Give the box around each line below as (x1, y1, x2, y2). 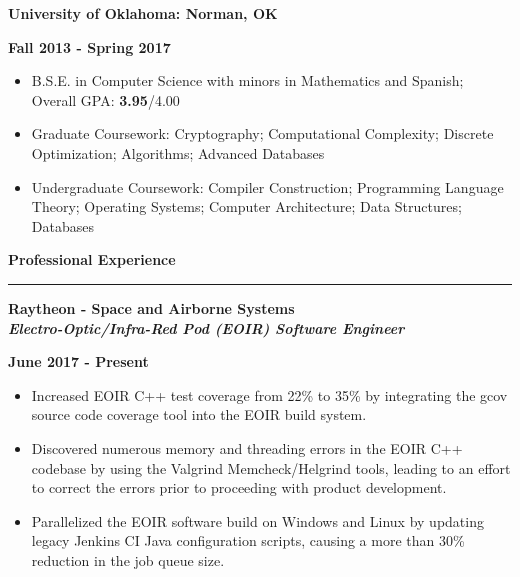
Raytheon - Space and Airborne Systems (8, 297, 295, 318)
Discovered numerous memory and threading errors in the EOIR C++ (31, 437, 463, 458)
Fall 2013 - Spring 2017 (8, 36, 171, 57)
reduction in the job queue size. (31, 549, 225, 570)
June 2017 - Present (8, 351, 149, 372)
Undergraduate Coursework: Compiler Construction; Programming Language (31, 176, 504, 197)
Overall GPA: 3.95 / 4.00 (31, 89, 180, 110)
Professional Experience (8, 249, 176, 270)
